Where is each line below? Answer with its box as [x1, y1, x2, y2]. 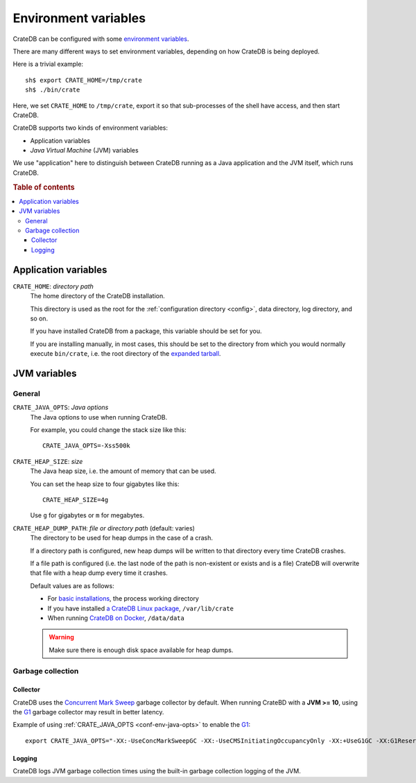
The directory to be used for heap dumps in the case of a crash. [30, 534, 214, 542]
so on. [30, 314, 49, 322]
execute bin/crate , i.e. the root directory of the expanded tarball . [30, 350, 221, 358]
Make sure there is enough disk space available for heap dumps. [49, 646, 234, 654]
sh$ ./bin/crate [25, 86, 80, 94]
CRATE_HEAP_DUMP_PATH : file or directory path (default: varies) [12, 524, 196, 532]
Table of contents [12, 182, 76, 192]
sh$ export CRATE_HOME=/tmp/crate [25, 76, 142, 84]
